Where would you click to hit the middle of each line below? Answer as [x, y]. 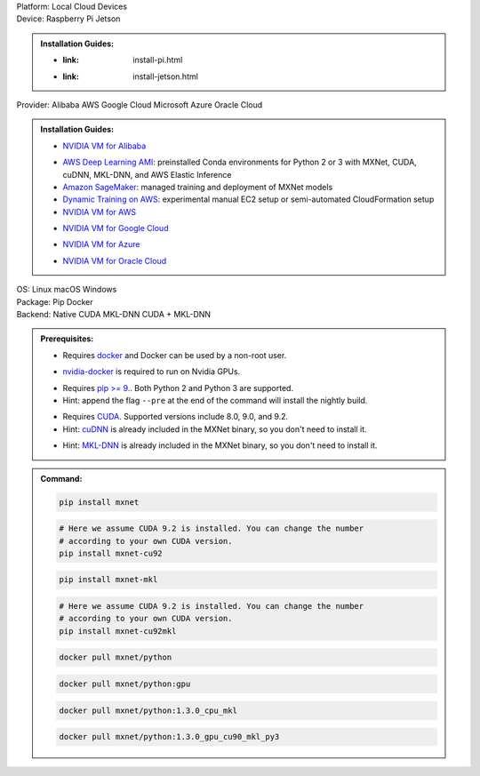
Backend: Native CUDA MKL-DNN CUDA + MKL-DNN [114, 315]
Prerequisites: [67, 339]
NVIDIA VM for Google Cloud [116, 228]
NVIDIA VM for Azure [101, 244]
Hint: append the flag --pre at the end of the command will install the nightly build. [215, 400]
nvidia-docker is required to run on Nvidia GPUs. [152, 372]
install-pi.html [158, 60]
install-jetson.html [166, 76]
